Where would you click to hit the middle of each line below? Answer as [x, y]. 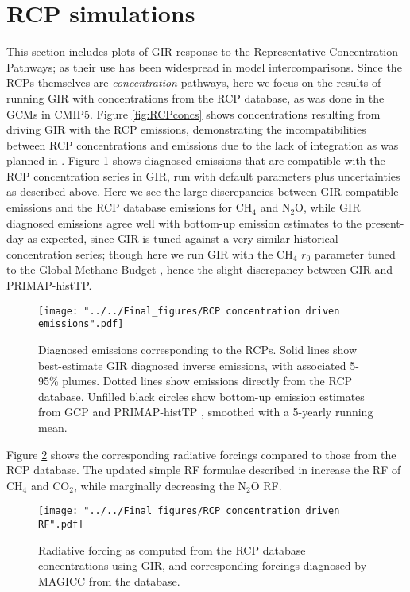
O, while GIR [328, 207]
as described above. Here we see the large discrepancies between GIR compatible [203, 191]
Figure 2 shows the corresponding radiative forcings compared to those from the [201, 454]
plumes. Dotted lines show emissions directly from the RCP [207, 381]
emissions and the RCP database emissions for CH [130, 207]
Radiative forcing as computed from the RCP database [172, 549]
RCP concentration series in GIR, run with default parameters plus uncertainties [203, 175]
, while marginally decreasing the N [160, 485]
